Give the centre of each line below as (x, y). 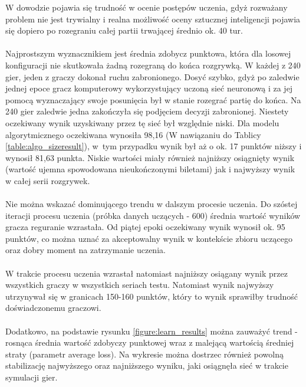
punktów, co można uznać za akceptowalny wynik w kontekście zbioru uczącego (149, 238)
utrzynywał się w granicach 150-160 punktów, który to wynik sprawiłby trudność (152, 296)
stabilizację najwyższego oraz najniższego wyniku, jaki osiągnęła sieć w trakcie (147, 365)
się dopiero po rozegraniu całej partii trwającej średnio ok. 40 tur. (124, 30)
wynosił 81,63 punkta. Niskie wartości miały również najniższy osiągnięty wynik (150, 157)
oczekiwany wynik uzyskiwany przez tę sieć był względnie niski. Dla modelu (142, 122)
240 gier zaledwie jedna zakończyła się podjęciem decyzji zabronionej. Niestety (147, 111)
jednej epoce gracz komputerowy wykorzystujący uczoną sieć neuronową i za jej (149, 88)
